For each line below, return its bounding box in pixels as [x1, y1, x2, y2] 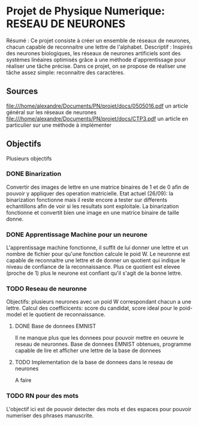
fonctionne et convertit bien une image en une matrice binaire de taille [6, 209, 180, 216]
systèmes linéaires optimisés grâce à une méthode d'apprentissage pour [6, 56, 186, 63]
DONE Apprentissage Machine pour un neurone [6, 230, 148, 239]
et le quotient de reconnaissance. [23, 311, 106, 318]
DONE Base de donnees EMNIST [14, 323, 97, 330]
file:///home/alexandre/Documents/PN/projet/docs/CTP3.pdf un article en [6, 115, 189, 122]
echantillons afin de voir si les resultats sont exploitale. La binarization [6, 203, 179, 210]
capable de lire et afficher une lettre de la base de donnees [14, 347, 161, 354]
